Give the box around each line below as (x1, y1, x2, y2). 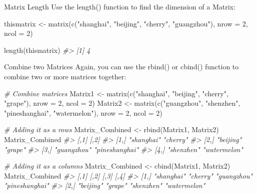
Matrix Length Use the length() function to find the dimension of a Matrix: (4, 1, 235, 11)
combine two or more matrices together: (4, 71, 126, 81)
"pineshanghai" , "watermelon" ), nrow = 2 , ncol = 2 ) (4, 107, 162, 118)
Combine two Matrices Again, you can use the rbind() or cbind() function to (4, 61, 239, 72)
